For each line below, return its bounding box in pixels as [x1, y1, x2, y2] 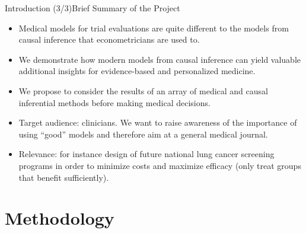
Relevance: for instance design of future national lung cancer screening [18, 148, 275, 160]
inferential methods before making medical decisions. [18, 96, 211, 108]
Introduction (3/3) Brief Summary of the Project [5, 2, 180, 14]
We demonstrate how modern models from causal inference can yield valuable [18, 53, 301, 65]
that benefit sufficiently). [18, 171, 109, 183]
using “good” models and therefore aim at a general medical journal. [18, 127, 268, 140]
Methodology [5, 206, 114, 230]
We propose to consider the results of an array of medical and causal [18, 84, 268, 97]
